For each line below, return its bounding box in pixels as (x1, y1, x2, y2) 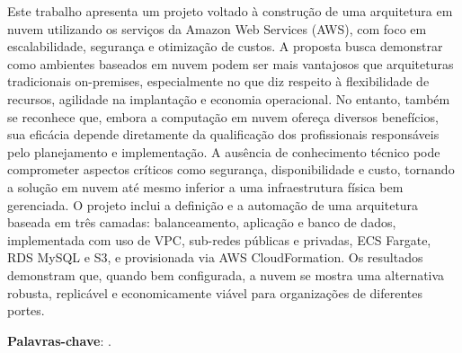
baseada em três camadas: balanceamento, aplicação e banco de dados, (7, 213, 396, 232)
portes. (7, 301, 45, 320)
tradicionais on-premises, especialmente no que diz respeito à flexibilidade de (7, 72, 430, 91)
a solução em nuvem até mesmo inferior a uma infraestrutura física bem (7, 177, 404, 196)
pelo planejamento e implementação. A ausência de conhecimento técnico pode (7, 142, 440, 161)
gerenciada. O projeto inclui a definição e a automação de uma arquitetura (7, 195, 419, 214)
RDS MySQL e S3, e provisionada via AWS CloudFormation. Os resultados (7, 248, 423, 267)
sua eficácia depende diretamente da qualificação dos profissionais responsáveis (7, 125, 440, 144)
